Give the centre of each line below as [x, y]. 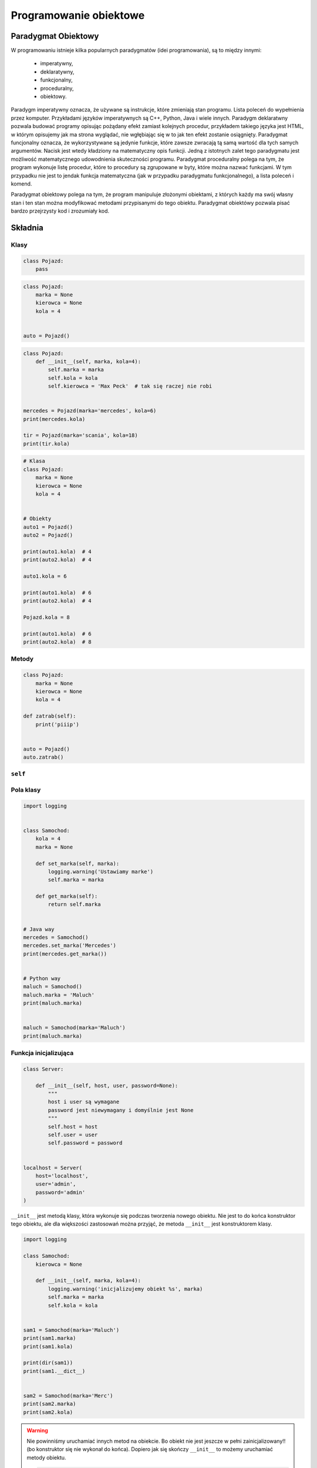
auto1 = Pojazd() [48, 527]
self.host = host [73, 1127]
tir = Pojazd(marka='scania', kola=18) [80, 435]
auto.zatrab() [43, 757]
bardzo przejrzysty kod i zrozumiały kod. [60, 211]
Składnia [27, 228]
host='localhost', [62, 1176]
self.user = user [73, 1134]
